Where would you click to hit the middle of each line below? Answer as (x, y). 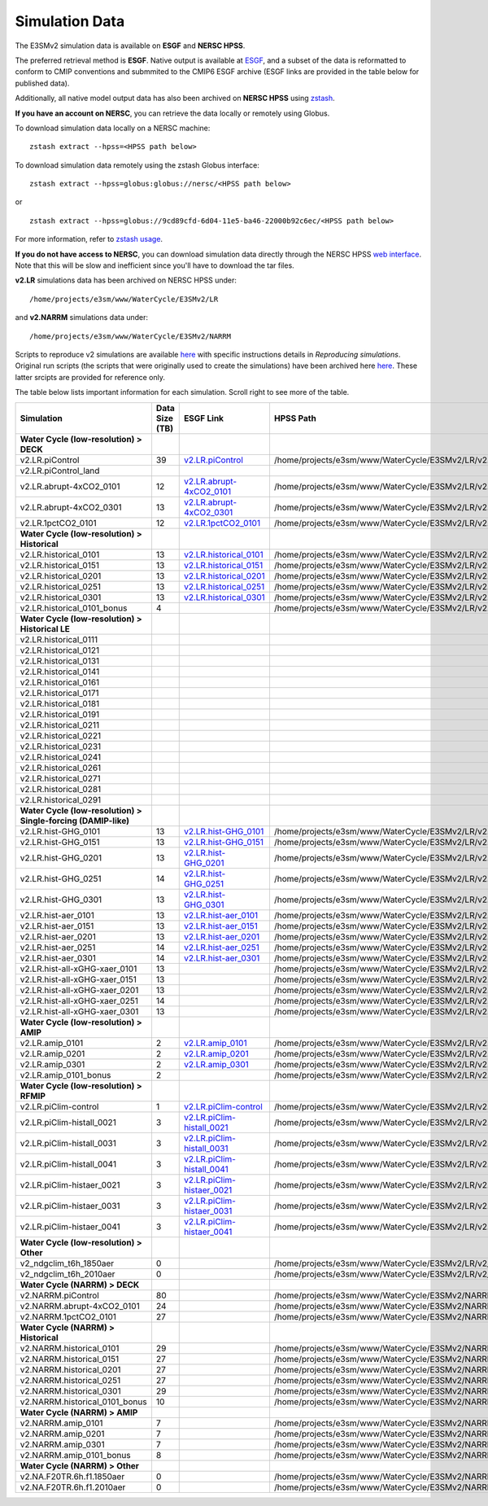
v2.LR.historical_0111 (59, 639)
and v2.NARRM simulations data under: (82, 317)
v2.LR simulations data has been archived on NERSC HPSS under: (126, 280)
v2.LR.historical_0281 (61, 789)
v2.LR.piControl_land (60, 471)
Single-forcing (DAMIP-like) (75, 821)
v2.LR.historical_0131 (60, 661)
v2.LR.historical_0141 (60, 672)
